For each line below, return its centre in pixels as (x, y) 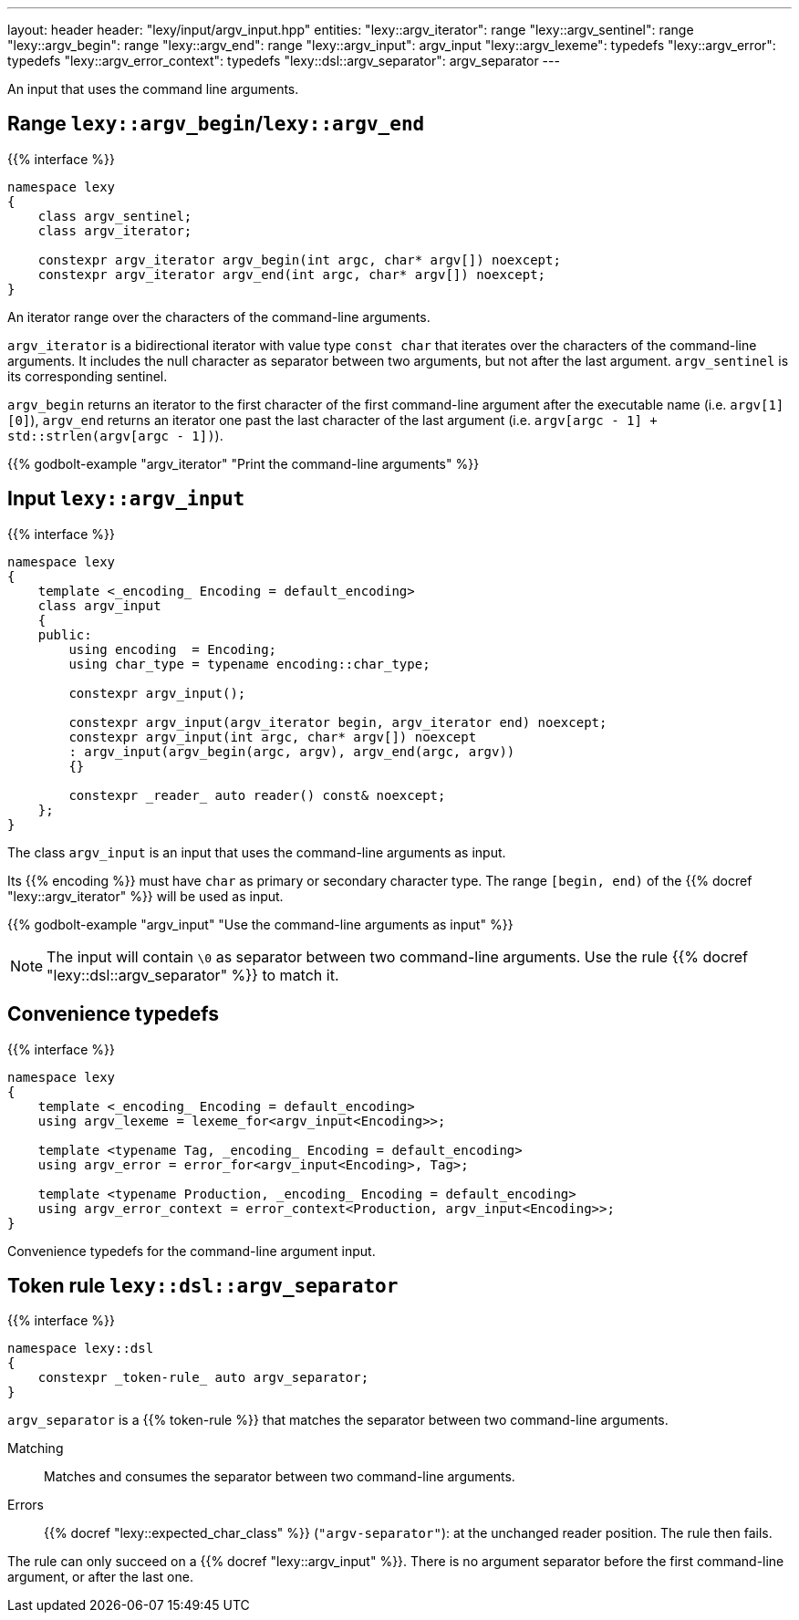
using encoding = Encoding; (173, 649)
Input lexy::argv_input (126, 499)
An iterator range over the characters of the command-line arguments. (219, 317)
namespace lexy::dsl (81, 1349)
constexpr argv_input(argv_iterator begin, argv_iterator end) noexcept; (338, 722)
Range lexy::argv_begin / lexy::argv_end (216, 124)
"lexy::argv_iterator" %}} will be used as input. (145, 896)
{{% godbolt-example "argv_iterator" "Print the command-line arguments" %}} (244, 463)
